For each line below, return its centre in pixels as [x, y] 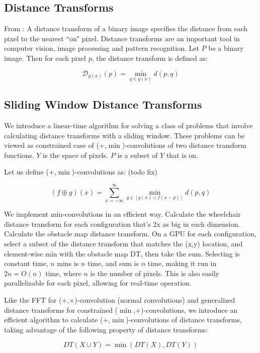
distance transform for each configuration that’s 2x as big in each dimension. [122, 224]
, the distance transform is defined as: [150, 58]
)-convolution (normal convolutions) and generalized [155, 299]
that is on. [182, 155]
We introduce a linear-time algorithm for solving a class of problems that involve [128, 125]
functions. [19, 155]
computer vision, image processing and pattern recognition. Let [102, 48]
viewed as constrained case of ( [52, 145]
